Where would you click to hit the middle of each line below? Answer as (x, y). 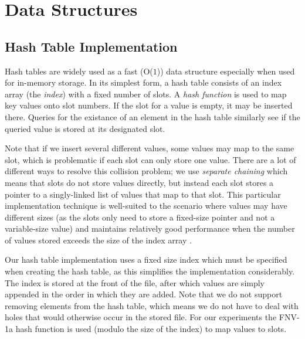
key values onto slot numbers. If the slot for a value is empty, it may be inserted (149, 105)
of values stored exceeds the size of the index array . (98, 240)
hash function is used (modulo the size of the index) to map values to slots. (151, 329)
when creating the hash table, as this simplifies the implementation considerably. (150, 271)
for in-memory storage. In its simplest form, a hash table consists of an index (143, 82)
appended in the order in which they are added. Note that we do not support (144, 294)
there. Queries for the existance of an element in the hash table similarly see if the (152, 116)
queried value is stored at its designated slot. (85, 128)
